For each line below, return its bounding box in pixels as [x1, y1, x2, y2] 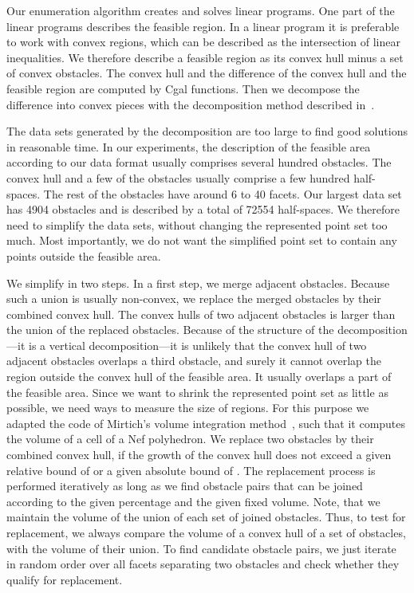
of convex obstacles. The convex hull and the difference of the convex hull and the [6, 65, 407, 81]
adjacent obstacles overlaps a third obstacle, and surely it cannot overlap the [6, 352, 381, 369]
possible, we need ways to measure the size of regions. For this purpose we [6, 399, 369, 416]
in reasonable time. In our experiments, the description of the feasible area [6, 138, 371, 155]
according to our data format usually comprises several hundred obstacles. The [6, 154, 392, 171]
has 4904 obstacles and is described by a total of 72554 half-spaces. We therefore [6, 201, 400, 218]
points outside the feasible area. [6, 247, 161, 264]
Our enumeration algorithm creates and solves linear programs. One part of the [6, 2, 395, 18]
